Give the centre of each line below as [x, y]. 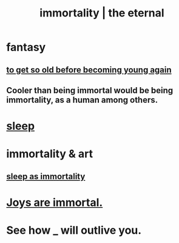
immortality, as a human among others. [82, 100]
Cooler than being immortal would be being [90, 90]
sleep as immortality [46, 176]
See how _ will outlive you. [74, 231]
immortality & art [49, 154]
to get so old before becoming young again [89, 70]
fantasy [26, 47]
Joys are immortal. [55, 202]
